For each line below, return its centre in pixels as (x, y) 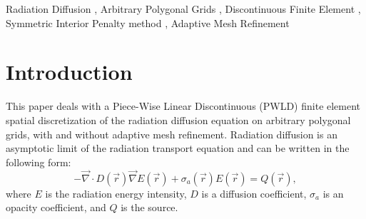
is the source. (149, 207)
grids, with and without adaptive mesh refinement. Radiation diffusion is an (172, 134)
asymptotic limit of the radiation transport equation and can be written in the (178, 148)
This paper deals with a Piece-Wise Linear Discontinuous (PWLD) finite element (183, 106)
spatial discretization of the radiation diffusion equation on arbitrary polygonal (178, 119)
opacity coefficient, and (56, 207)
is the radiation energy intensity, (116, 193)
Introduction (69, 72)
